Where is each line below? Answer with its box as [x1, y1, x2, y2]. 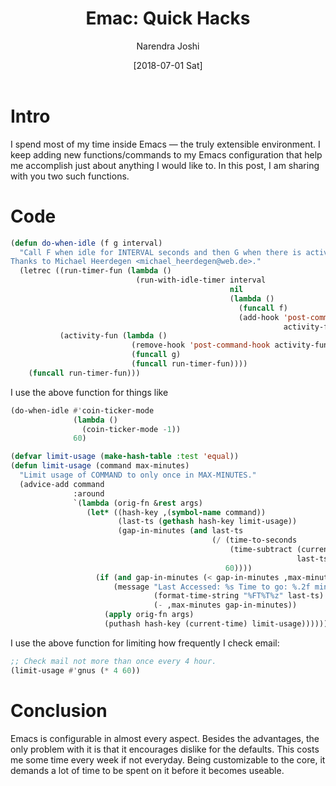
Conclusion [10, 699, 108, 722]
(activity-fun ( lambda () [59, 331, 168, 341]
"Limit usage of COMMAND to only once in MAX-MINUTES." [19, 470, 257, 480]
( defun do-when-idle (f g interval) [10, 238, 163, 248]
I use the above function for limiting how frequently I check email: [10, 637, 280, 649]
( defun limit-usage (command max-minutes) [10, 461, 190, 471]
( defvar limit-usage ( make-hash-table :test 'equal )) [10, 452, 240, 462]
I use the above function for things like [10, 386, 169, 398]
